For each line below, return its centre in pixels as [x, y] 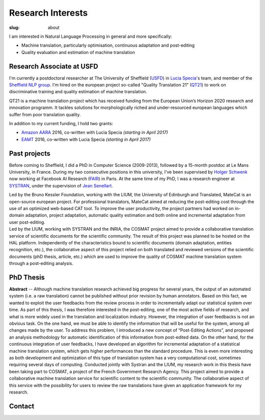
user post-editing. [27, 222]
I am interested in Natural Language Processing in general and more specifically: [91, 36]
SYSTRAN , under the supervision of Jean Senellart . [61, 185]
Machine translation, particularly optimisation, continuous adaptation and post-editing [108, 45]
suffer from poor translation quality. [45, 114]
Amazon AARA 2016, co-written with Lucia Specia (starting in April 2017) [95, 132]
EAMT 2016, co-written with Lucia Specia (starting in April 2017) [86, 139]
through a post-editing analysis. [41, 263]
